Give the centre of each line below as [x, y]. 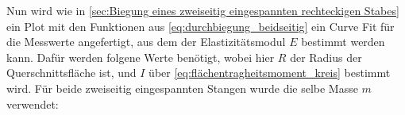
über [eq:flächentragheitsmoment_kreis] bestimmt [270, 73]
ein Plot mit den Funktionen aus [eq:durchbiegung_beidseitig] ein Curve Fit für [201, 26]
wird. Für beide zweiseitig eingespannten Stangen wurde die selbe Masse [182, 88]
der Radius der [326, 57]
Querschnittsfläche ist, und [71, 73]
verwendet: [33, 103]
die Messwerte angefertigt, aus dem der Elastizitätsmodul [146, 42]
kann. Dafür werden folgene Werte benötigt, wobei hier [141, 57]
